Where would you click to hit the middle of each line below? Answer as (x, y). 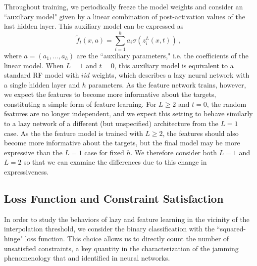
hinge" (13, 239)
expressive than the (33, 152)
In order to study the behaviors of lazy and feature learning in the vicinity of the (127, 219)
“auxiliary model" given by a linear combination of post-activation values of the (125, 16)
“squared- (231, 229)
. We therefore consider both (174, 152)
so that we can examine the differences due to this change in (115, 162)
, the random (227, 104)
